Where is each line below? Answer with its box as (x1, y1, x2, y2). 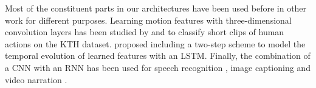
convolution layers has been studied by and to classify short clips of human (5, 25, 284, 38)
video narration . (5, 73, 67, 86)
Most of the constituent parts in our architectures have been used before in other (5, 2, 307, 14)
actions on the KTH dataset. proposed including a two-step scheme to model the (5, 37, 306, 50)
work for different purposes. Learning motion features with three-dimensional (5, 13, 292, 26)
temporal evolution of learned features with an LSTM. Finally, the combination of (5, 49, 311, 62)
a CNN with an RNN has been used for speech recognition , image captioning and (5, 61, 311, 73)
